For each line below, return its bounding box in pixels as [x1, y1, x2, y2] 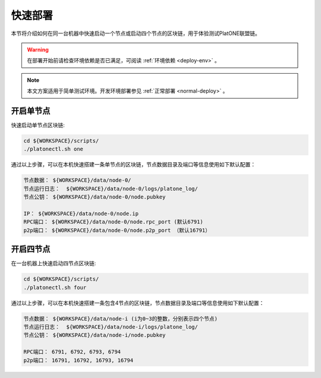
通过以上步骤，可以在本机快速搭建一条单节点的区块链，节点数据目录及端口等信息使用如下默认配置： [11, 161, 256, 168]
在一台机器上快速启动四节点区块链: [11, 260, 96, 267]
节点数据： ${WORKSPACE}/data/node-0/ [23, 177, 131, 184]
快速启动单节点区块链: [11, 122, 65, 129]
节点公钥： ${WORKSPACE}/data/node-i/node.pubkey [23, 332, 166, 339]
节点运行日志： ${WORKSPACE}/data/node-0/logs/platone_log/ [23, 185, 199, 192]
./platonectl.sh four [23, 284, 87, 291]
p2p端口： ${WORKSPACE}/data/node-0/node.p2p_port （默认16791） [23, 226, 211, 234]
